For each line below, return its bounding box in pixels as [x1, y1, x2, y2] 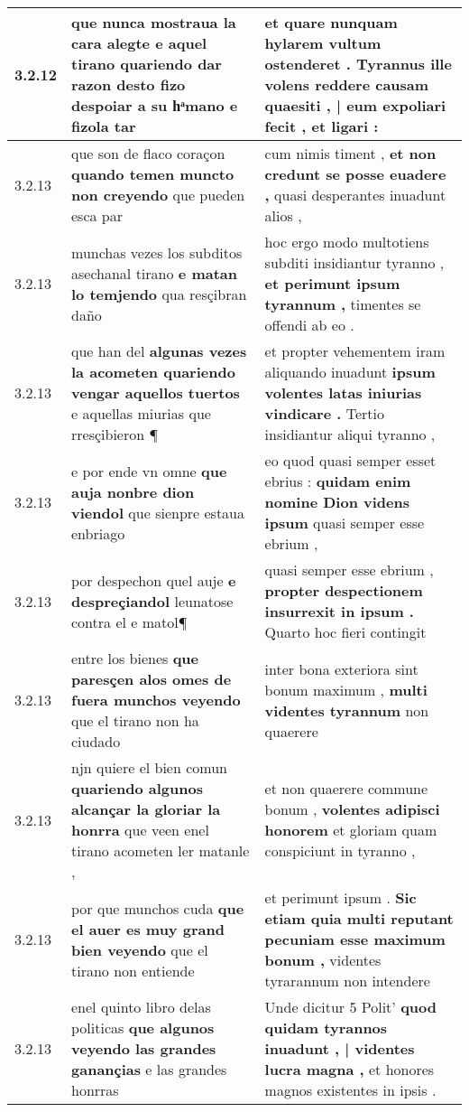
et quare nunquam [264, 12, 398, 33]
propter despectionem [264, 580, 423, 601]
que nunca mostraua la [71, 12, 236, 33]
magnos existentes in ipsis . [264, 1079, 437, 1100]
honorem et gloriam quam [264, 819, 437, 840]
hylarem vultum [264, 33, 382, 53]
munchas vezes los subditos [71, 241, 243, 263]
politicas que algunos [71, 1017, 215, 1038]
